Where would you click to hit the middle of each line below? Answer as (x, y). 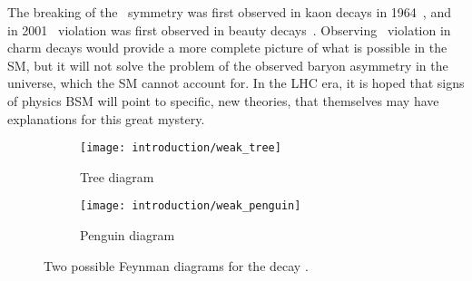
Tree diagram (117, 176)
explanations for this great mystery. (106, 118)
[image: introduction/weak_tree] (181, 148)
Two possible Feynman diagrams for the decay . (176, 265)
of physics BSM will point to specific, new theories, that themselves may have (223, 100)
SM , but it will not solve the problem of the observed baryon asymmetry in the (228, 65)
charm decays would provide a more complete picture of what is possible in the (227, 48)
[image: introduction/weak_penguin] (191, 206)
